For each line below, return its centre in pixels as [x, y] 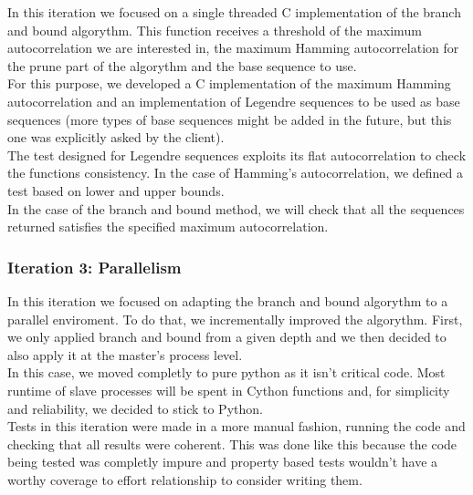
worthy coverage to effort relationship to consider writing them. [185, 479]
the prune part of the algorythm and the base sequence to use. [182, 65]
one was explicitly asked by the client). [116, 137]
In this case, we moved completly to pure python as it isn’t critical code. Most [226, 372]
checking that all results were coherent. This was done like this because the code [232, 443]
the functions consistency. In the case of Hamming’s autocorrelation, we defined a [235, 173]
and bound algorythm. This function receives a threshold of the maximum [215, 30]
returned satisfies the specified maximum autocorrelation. [168, 227]
